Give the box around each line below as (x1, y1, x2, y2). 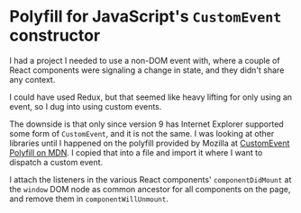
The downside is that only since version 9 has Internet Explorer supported (9, 119, 284, 129)
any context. (9, 74, 56, 84)
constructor (9, 25, 101, 46)
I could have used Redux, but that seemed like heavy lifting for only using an (9, 92, 293, 102)
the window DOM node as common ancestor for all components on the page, (9, 183, 291, 194)
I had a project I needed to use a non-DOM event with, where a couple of (9, 55, 281, 66)
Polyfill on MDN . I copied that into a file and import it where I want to (9, 146, 263, 158)
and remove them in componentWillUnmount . (9, 193, 169, 204)
